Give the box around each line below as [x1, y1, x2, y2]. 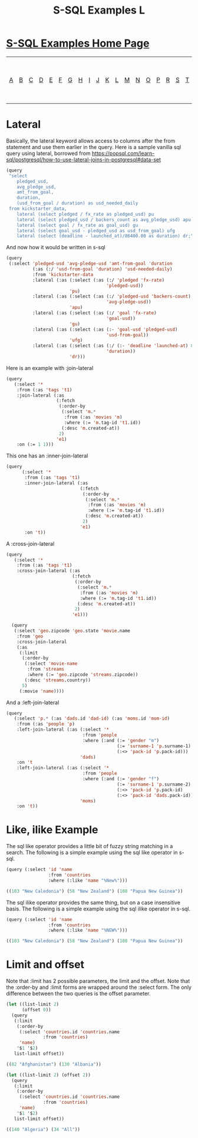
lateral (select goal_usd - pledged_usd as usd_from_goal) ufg [16, 227, 176, 233]
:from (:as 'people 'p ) [16, 721, 75, 727]
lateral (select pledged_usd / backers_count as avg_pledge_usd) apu [16, 216, 192, 223]
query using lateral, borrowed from [6, 150, 91, 157]
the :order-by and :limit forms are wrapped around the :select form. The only [6, 984, 192, 991]
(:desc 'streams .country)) [24, 677, 91, 683]
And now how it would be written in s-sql [6, 244, 105, 251]
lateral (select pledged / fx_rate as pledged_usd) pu [16, 211, 154, 217]
